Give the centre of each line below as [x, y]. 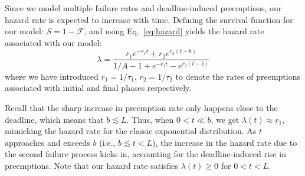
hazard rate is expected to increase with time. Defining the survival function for [149, 19]
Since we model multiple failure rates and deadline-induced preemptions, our [143, 8]
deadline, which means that [54, 119]
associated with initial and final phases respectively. [98, 88]
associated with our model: [53, 42]
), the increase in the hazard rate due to [225, 142]
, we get [225, 119]
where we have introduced [52, 76]
